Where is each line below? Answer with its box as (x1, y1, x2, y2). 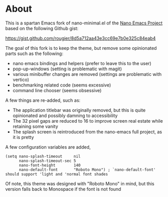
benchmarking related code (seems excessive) (12, 82, 111, 88)
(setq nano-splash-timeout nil (5, 154, 81, 159)
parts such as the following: (5, 50, 64, 57)
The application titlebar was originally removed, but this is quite (12, 107, 146, 113)
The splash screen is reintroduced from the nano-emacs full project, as (12, 128, 162, 135)
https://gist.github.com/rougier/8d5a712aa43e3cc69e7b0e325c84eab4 (5, 35, 156, 41)
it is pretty (12, 134, 34, 140)
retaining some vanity (12, 123, 59, 129)
